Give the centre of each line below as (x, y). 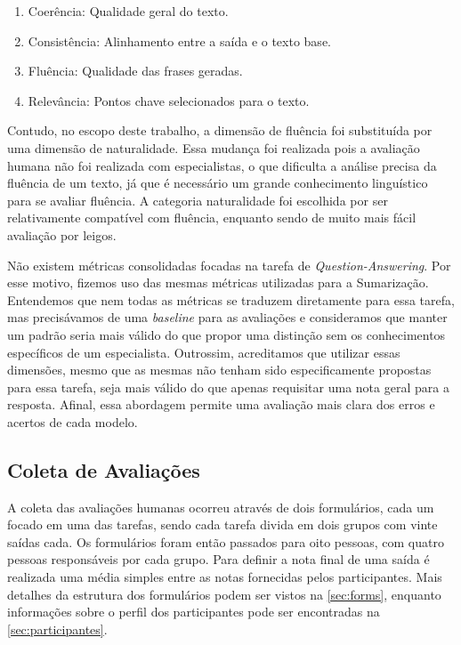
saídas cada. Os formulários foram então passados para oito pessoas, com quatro (226, 541)
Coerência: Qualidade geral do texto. (128, 11)
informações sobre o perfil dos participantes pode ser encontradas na (194, 612)
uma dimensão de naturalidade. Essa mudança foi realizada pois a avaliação (214, 147)
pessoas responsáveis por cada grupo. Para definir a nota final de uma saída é (218, 559)
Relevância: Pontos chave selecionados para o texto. (169, 100)
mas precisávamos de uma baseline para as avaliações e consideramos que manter (227, 317)
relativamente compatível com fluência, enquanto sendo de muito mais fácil (212, 218)
